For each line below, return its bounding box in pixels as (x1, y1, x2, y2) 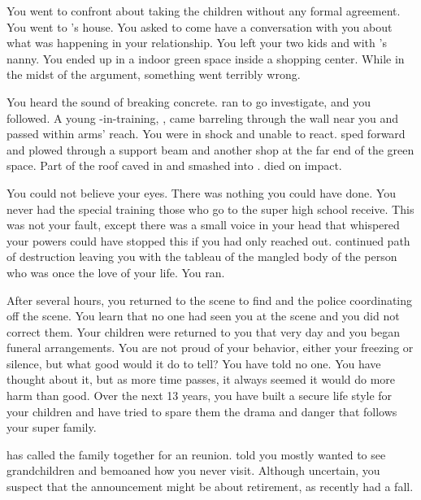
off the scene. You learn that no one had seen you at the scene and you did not (7, 307, 400, 324)
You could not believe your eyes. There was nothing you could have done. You (7, 184, 396, 201)
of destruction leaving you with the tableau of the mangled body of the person (7, 248, 397, 265)
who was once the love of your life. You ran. (7, 263, 225, 280)
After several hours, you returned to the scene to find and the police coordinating (7, 291, 413, 308)
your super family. (7, 419, 97, 436)
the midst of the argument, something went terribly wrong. (7, 66, 301, 83)
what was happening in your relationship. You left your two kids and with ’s (7, 34, 387, 51)
